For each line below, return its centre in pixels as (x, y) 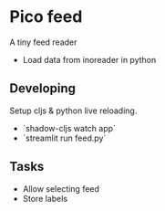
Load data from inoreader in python (89, 59)
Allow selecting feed (61, 188)
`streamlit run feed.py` (64, 138)
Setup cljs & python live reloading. (73, 111)
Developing (42, 89)
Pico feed (46, 17)
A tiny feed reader (43, 42)
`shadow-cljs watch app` (69, 128)
